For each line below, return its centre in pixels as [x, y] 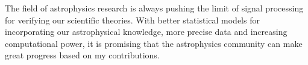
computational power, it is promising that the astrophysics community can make [154, 43]
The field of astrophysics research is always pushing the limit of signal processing [154, 8]
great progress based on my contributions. [82, 55]
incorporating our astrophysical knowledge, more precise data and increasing [146, 32]
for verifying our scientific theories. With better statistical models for [132, 20]
